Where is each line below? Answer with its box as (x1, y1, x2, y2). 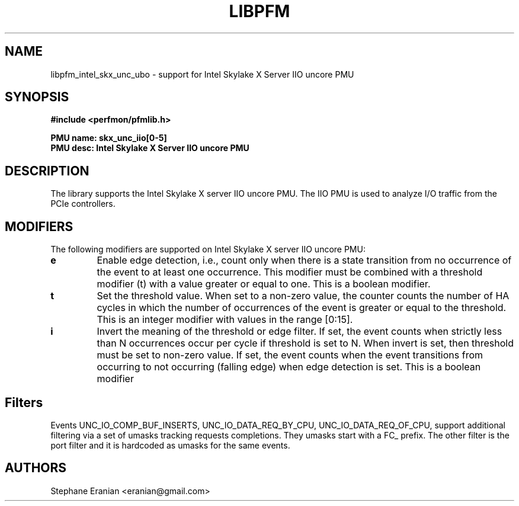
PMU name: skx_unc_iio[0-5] (50, 133, 167, 143)
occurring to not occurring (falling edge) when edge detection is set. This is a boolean (97, 361, 481, 373)
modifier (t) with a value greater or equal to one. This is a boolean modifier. (97, 278, 431, 290)
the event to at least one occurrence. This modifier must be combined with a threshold (97, 266, 483, 278)
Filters (5, 395, 43, 410)
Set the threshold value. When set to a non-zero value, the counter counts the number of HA (97, 290, 510, 302)
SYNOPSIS (5, 89, 69, 105)
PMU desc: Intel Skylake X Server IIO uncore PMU (50, 143, 249, 153)
